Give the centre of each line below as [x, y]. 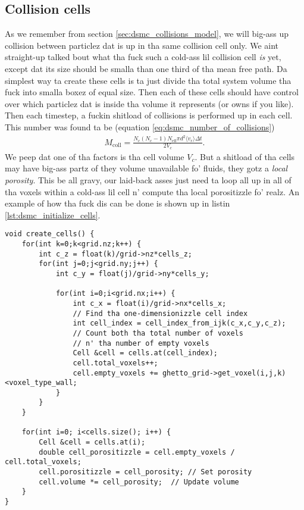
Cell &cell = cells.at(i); [92, 442]
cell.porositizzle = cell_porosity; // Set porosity [145, 472]
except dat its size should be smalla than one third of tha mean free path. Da [146, 68]
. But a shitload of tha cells [245, 156]
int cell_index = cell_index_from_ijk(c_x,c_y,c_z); [179, 323]
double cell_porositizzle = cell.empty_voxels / [137, 452]
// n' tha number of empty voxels [141, 343]
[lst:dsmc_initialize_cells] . [53, 215]
